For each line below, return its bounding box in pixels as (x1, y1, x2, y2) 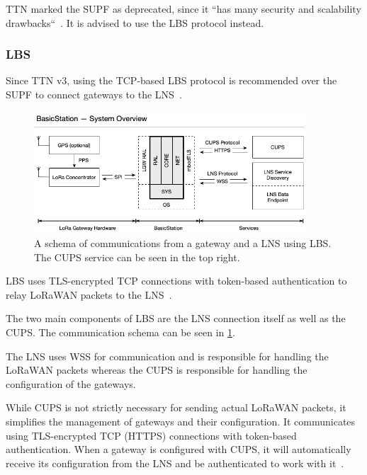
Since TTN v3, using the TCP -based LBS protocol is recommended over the (6, 73, 337, 88)
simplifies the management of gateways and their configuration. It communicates (6, 413, 356, 428)
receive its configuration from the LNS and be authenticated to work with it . (6, 455, 344, 470)
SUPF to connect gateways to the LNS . (6, 87, 182, 101)
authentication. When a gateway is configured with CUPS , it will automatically (6, 442, 351, 457)
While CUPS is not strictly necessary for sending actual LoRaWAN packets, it (6, 400, 346, 415)
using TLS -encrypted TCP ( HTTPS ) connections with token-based (6, 428, 297, 442)
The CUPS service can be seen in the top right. (34, 249, 240, 264)
